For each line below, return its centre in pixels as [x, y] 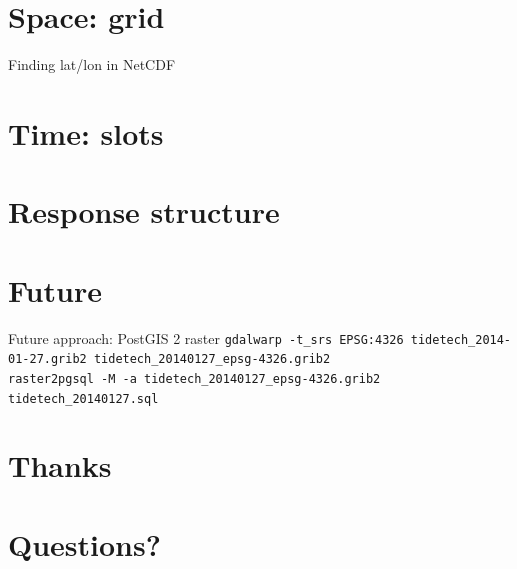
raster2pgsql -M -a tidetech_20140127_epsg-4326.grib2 [194, 378]
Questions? [84, 543]
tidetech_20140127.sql [83, 398]
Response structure [144, 211]
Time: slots [86, 132]
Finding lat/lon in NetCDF [92, 64]
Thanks [60, 465]
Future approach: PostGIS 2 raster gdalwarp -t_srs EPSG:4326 [206, 337]
